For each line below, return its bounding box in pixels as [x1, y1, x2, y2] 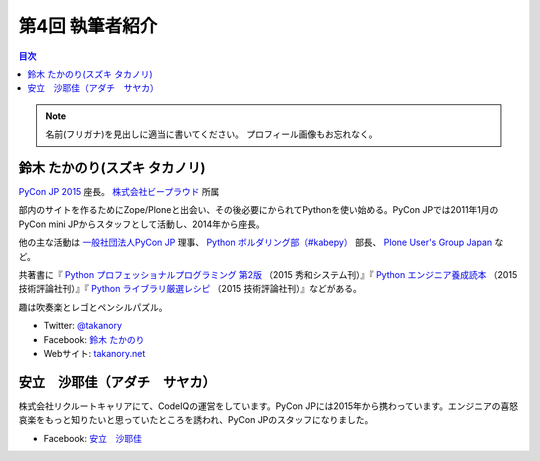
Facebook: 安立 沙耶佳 [43, 432, 142, 444]
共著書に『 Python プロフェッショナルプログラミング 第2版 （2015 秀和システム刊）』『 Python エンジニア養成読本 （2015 [18, 268, 518, 280]
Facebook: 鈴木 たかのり [43, 333, 145, 345]
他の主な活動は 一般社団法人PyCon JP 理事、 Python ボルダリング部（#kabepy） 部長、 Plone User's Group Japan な [18, 236, 504, 249]
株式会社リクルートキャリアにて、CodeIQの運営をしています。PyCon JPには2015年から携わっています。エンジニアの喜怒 [18, 400, 519, 412]
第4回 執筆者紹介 [18, 15, 158, 37]
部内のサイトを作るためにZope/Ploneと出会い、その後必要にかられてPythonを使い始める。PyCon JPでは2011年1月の [18, 204, 499, 216]
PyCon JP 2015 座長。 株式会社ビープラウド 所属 [18, 186, 220, 198]
